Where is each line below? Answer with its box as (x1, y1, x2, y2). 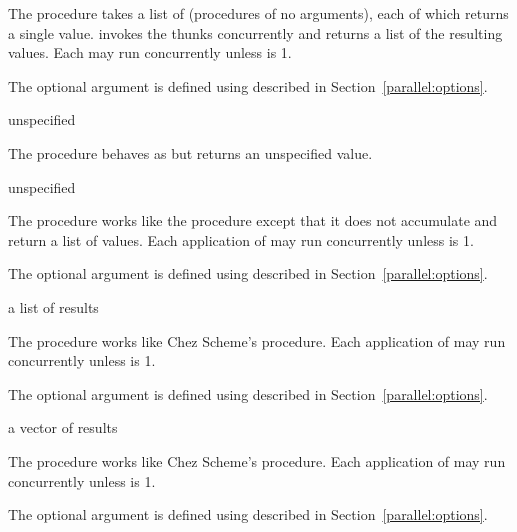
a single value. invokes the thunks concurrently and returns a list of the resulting (8, 22, 503, 43)
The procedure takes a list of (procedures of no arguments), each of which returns (8, 3, 509, 23)
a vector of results (8, 417, 118, 438)
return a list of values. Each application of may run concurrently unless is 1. (8, 229, 474, 250)
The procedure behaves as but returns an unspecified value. (8, 142, 373, 163)
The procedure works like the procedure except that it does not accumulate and (8, 210, 498, 231)
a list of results (8, 296, 99, 317)
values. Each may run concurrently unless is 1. (8, 42, 292, 63)
